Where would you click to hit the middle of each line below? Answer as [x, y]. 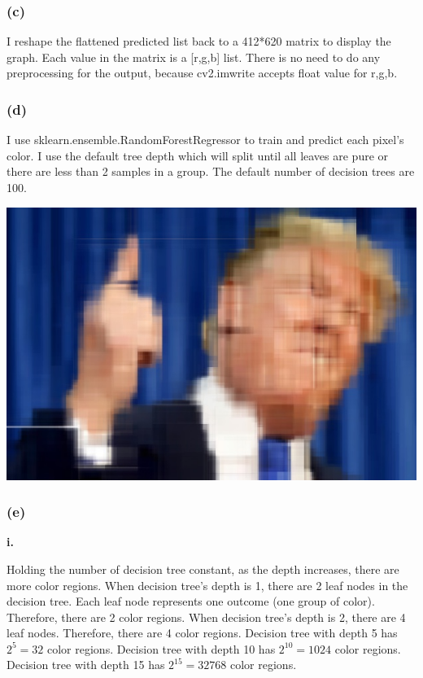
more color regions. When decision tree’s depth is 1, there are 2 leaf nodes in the [207, 585]
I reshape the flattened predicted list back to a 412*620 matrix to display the [199, 41]
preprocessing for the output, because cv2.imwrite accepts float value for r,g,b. [202, 73]
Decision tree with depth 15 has [86, 665]
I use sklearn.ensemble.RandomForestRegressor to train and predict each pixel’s [205, 140]
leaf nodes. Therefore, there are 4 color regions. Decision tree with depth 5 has [202, 633]
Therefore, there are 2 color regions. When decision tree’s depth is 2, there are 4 [206, 617]
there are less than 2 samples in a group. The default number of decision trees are [211, 171]
